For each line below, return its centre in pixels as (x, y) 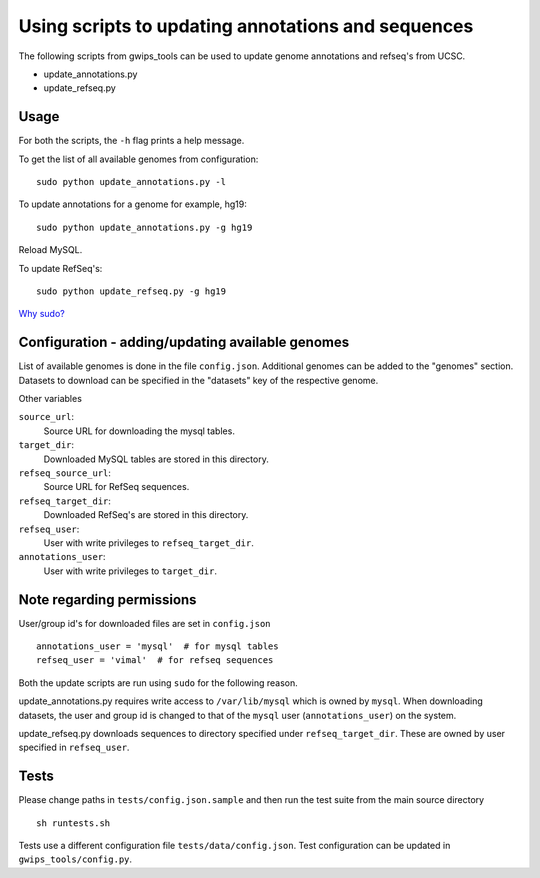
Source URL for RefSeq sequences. (116, 487)
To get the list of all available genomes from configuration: (138, 159)
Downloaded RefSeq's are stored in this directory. (146, 515)
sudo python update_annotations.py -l (131, 182)
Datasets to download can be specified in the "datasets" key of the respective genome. (198, 380)
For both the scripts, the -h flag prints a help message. (131, 141)
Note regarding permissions (107, 599)
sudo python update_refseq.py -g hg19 (131, 291)
